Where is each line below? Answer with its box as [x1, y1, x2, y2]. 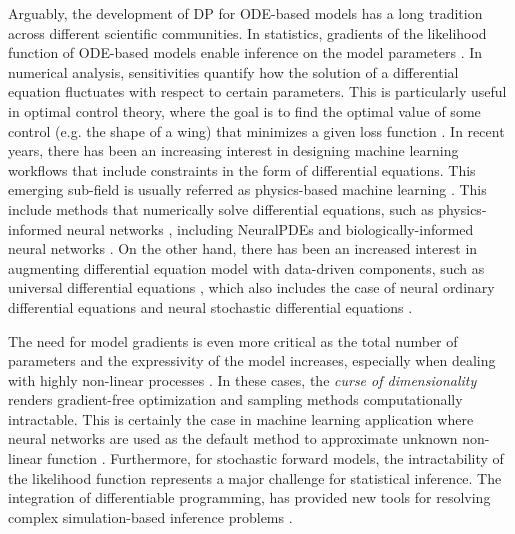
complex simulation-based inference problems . [8, 506, 293, 527]
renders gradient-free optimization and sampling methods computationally [8, 389, 463, 410]
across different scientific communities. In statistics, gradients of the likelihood [8, 22, 487, 43]
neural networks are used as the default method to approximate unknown [8, 428, 458, 449]
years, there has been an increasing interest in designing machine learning [8, 140, 459, 161]
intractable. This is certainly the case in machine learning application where [8, 408, 474, 429]
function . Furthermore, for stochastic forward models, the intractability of [46, 448, 504, 469]
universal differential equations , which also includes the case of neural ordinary [8, 277, 495, 298]
